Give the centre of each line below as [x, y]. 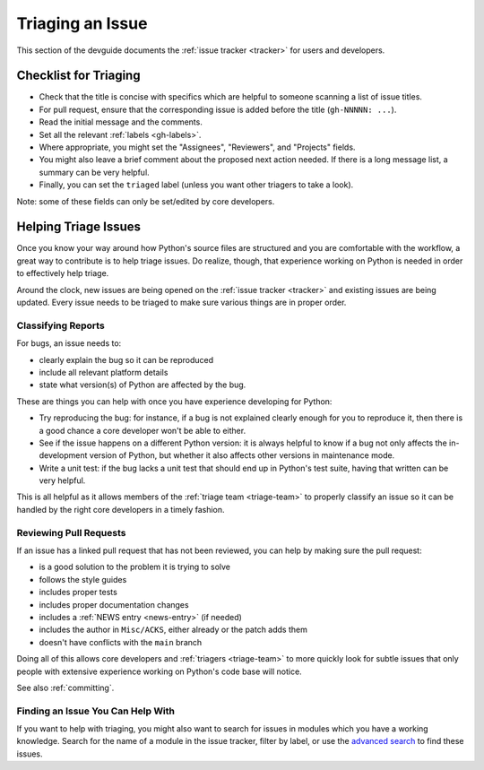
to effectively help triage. [63, 273]
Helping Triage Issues [79, 227]
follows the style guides [83, 579]
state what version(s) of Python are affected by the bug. [143, 385]
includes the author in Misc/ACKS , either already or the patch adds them [173, 630]
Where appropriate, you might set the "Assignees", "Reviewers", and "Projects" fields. [197, 147]
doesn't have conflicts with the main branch [121, 642]
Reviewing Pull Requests [71, 532]
